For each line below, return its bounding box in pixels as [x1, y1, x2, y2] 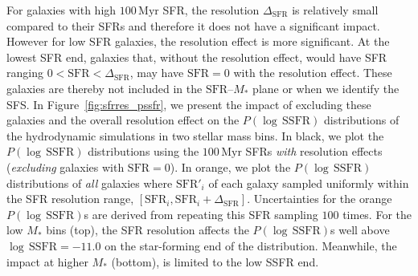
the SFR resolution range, [6, 190, 134, 207]
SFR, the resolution [162, 2, 260, 18]
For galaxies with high [6, 2, 117, 18]
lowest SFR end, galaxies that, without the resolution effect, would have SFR [6, 48, 387, 65]
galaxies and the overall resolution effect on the [6, 112, 240, 128]
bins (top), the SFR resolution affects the [46, 221, 249, 238]
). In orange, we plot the [170, 158, 291, 175]
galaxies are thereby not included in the [6, 79, 203, 96]
